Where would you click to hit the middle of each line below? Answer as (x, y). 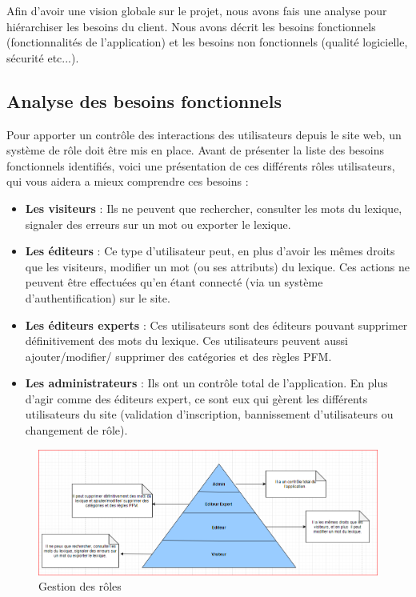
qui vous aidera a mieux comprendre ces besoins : (128, 181)
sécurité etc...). (43, 57)
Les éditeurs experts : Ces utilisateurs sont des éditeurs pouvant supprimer (216, 325)
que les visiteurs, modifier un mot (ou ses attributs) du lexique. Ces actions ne (218, 266)
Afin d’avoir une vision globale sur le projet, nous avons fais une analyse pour (197, 10)
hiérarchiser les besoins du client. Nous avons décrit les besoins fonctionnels (191, 26)
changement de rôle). (76, 430)
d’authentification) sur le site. (98, 297)
